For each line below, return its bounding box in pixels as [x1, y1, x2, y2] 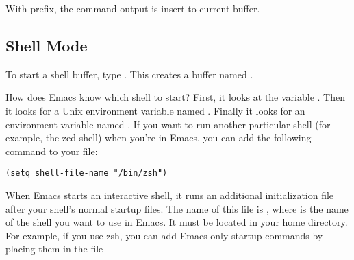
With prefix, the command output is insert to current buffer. [5, 1, 260, 15]
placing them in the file [5, 241, 103, 256]
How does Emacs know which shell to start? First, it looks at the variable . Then [5, 90, 345, 104]
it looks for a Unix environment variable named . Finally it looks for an [5, 103, 305, 117]
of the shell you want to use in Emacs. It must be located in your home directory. [5, 215, 348, 229]
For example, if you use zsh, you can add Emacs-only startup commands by [5, 228, 323, 242]
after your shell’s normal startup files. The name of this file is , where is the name [5, 201, 349, 215]
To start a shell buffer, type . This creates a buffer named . [5, 67, 253, 81]
